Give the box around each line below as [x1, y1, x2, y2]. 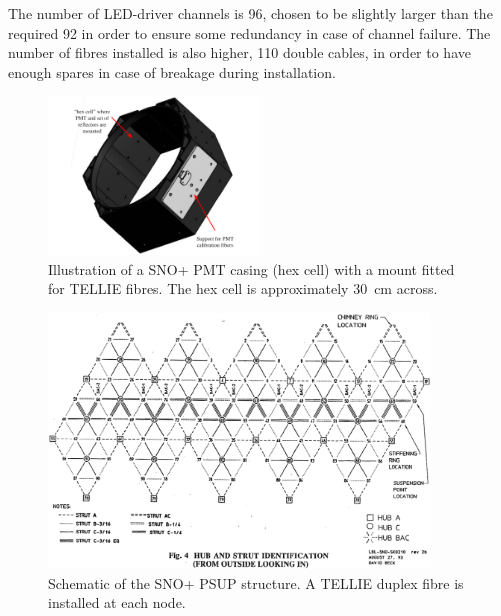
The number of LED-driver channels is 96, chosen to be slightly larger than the [8, 3, 493, 23]
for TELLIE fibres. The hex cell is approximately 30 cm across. [48, 278, 438, 299]
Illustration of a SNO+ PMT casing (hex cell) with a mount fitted [48, 258, 455, 279]
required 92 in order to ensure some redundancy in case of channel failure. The [8, 22, 491, 43]
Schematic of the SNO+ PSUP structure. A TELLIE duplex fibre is [48, 572, 464, 593]
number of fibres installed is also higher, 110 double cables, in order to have [8, 42, 471, 63]
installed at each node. [48, 592, 186, 613]
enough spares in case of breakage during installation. [8, 61, 336, 82]
